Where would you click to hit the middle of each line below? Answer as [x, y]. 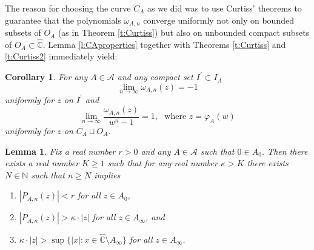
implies [107, 174]
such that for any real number [162, 163]
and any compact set [155, 77]
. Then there [285, 151]
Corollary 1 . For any [46, 77]
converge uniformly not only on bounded [219, 20]
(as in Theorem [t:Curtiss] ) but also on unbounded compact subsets [184, 32]
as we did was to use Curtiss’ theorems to [225, 8]
